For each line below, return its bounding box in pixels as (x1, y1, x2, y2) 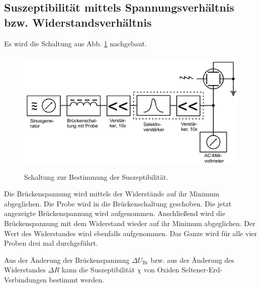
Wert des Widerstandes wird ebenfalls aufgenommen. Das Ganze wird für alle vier (4, 228, 257, 238)
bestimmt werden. (49, 274, 104, 284)
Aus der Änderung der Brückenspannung (4, 254, 130, 265)
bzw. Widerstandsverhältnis (4, 14, 152, 30)
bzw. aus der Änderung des (150, 254, 234, 265)
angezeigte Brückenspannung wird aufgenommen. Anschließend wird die (4, 208, 225, 219)
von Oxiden (143, 264, 180, 275)
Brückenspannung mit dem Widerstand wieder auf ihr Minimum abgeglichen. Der (4, 218, 255, 228)
